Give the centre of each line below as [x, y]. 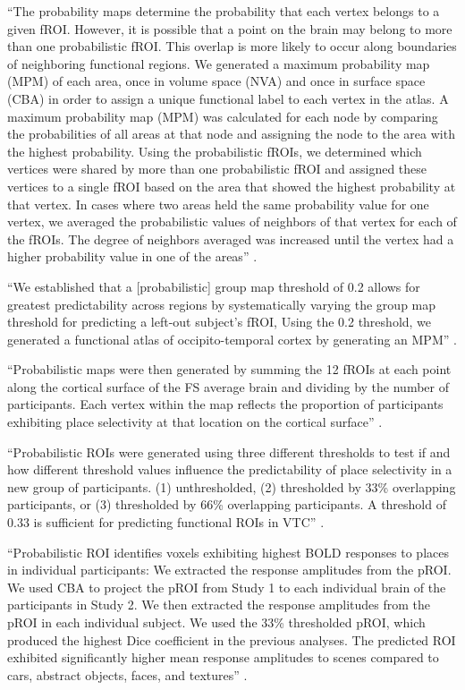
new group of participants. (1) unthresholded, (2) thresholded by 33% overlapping [232, 486]
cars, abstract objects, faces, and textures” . [127, 674]
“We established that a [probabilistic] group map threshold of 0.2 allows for [214, 286]
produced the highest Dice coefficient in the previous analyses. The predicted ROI [232, 639]
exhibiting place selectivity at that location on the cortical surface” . [195, 422]
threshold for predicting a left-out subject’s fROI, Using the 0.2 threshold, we [220, 322]
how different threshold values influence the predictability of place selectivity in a [230, 469]
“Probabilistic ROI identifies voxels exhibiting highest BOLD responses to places [228, 552]
